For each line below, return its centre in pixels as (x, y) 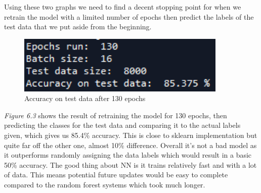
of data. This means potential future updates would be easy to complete (116, 175)
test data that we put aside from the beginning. (78, 27)
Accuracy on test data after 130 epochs (85, 98)
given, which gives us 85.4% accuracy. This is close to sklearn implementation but (131, 135)
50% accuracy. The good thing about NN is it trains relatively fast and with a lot (130, 164)
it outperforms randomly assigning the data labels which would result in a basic (128, 155)
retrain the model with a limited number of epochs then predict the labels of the (129, 16)
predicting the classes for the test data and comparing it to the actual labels (122, 125)
